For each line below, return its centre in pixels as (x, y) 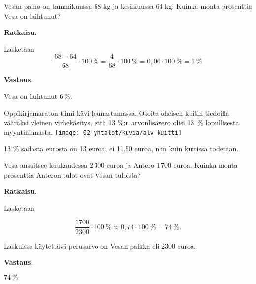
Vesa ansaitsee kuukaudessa (46, 165)
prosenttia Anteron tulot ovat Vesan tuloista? (72, 174)
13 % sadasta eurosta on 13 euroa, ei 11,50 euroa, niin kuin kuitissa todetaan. (121, 148)
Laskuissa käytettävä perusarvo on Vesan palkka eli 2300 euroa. (100, 245)
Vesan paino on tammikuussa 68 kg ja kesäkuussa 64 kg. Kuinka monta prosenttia (128, 6)
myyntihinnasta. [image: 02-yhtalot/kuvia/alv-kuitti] (93, 132)
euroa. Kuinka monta (206, 165)
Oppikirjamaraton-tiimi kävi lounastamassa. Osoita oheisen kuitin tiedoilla (117, 112)
